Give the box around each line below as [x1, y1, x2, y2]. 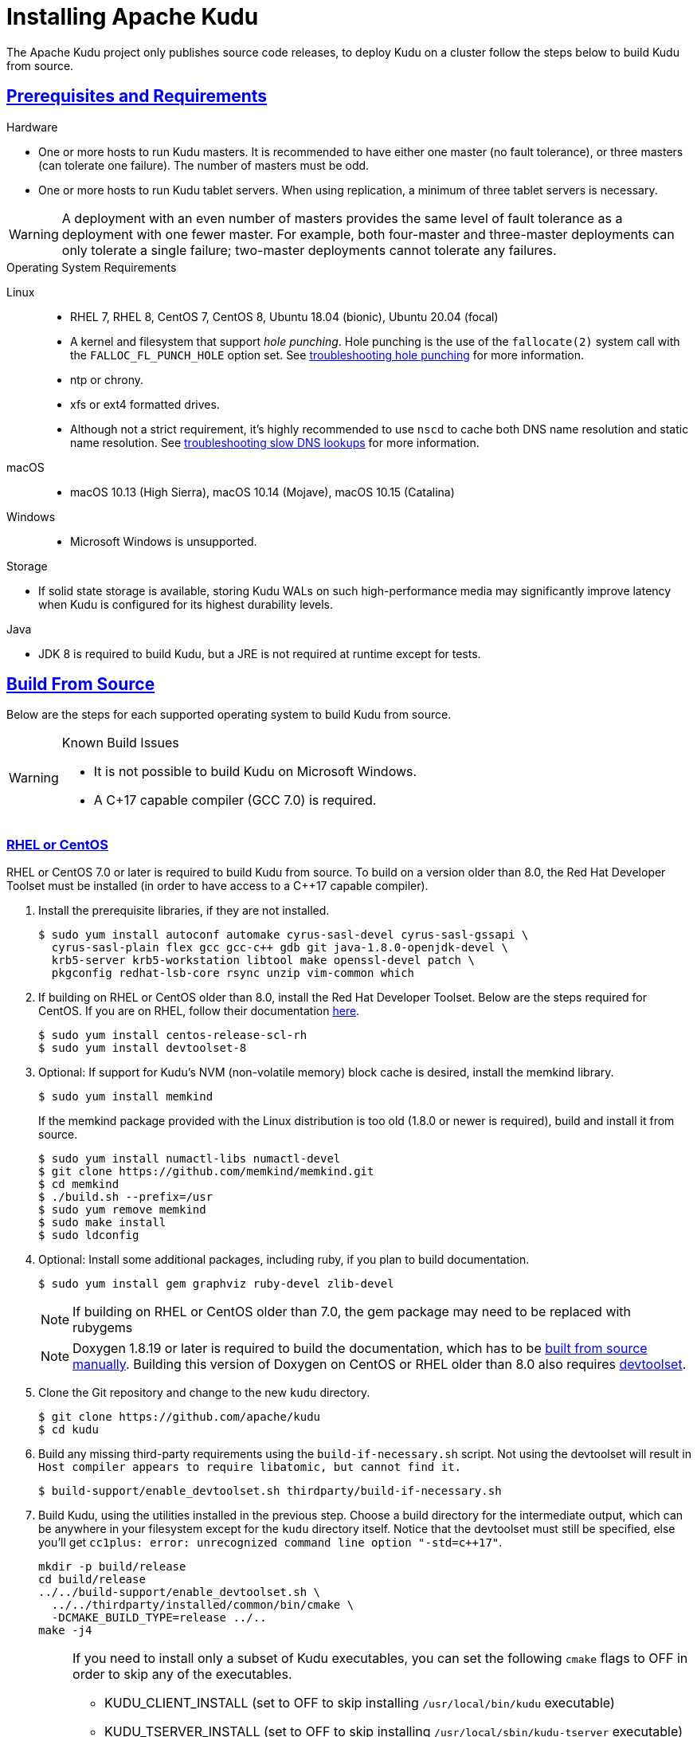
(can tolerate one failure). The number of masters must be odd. [38, 158, 370, 172]
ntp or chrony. [70, 372, 144, 386]
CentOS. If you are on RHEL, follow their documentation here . [38, 1004, 360, 1018]
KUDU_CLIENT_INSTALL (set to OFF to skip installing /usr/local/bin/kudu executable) [104, 1695, 615, 1712]
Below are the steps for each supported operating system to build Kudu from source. [6, 708, 452, 722]
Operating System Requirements [6, 260, 177, 274]
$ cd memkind [38, 1178, 119, 1191]
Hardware [6, 120, 58, 134]
